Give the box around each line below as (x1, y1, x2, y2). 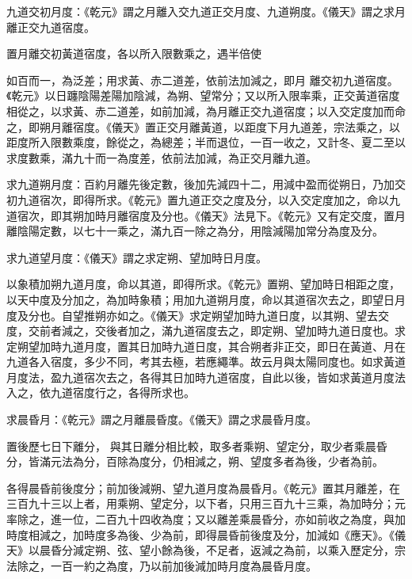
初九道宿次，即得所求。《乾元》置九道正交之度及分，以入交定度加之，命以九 (6, 191, 400, 208)
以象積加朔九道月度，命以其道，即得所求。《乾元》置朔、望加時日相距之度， (6, 276, 400, 292)
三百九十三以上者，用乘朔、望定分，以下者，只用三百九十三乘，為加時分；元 (6, 495, 406, 512)
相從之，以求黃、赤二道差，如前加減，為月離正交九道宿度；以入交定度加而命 (6, 102, 406, 119)
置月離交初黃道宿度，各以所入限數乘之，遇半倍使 (6, 45, 261, 62)
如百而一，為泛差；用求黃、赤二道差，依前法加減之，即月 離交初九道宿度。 (6, 71, 399, 88)
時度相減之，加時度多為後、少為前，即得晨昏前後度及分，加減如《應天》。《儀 (6, 526, 406, 543)
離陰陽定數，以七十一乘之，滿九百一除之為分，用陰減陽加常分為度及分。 (6, 223, 383, 239)
